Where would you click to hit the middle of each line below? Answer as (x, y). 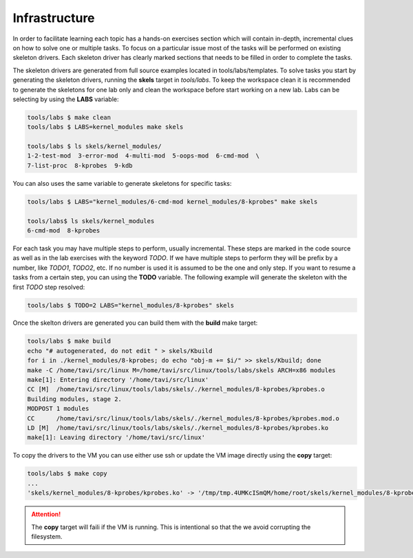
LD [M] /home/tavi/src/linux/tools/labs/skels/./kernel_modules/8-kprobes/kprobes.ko (178, 428)
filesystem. (47, 536)
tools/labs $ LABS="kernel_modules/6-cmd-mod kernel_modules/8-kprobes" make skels (172, 202)
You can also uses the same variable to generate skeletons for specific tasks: (122, 183)
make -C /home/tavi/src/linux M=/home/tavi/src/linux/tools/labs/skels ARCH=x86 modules (182, 370)
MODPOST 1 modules (58, 409)
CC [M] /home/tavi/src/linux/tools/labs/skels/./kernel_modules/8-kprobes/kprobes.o (176, 389)
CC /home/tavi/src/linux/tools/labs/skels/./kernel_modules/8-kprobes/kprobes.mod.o (183, 418)
